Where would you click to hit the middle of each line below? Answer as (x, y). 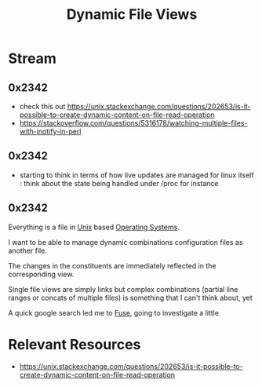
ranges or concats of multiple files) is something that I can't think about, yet (130, 298)
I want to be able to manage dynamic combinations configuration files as (126, 242)
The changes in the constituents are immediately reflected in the (112, 265)
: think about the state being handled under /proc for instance (119, 183)
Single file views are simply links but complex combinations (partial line (123, 289)
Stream (33, 58)
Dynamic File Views (132, 15)
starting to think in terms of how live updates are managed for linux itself (136, 175)
